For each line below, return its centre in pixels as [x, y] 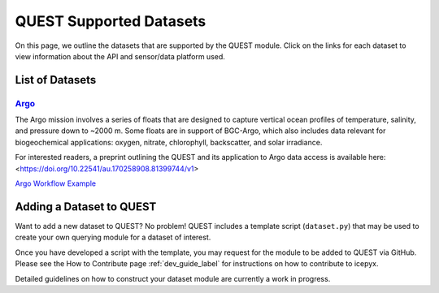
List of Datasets [56, 80]
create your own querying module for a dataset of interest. [113, 237]
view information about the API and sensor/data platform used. [120, 56]
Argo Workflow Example [56, 183]
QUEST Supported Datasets [111, 21]
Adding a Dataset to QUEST [86, 207]
